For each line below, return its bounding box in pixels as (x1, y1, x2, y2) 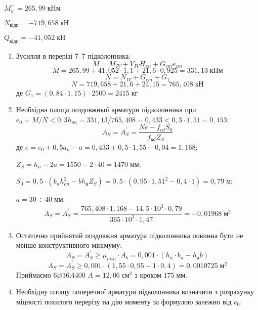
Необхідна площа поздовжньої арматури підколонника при (16, 104, 196, 115)
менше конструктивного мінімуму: (16, 240, 122, 250)
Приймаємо (16, 269, 51, 280)
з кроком (135, 269, 161, 280)
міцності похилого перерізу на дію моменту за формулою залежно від (16, 296, 232, 306)
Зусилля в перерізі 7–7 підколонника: (16, 51, 131, 61)
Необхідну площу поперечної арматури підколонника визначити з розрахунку (16, 286, 254, 297)
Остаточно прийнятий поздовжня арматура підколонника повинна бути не (16, 230, 243, 240)
